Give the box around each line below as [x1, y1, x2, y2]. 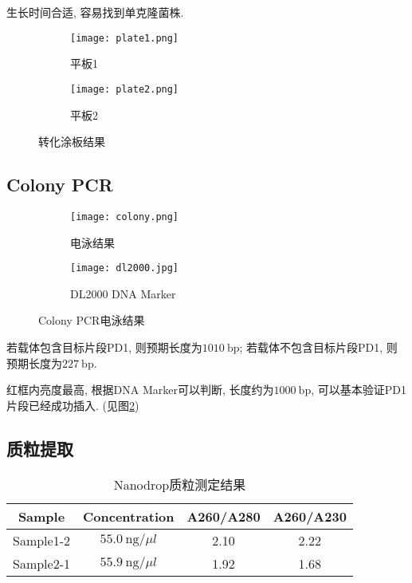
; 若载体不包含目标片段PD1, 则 [239, 338, 398, 355]
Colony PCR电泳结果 [38, 312, 145, 329]
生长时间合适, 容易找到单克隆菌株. [6, 4, 184, 20]
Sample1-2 [13, 530, 71, 550]
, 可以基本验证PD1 [311, 381, 406, 398]
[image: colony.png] [70, 211, 179, 223]
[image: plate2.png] [70, 83, 179, 95]
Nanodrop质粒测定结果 [113, 475, 246, 494]
